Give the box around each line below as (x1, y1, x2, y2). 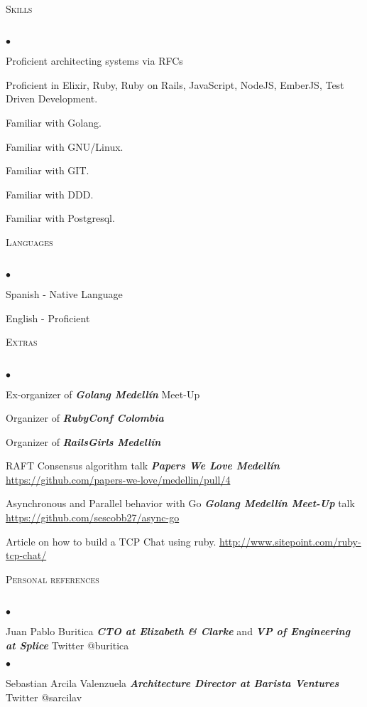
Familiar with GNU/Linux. (6, 139, 124, 154)
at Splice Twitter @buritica (6, 637, 129, 652)
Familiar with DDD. (6, 186, 94, 201)
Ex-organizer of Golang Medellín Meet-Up (6, 386, 200, 401)
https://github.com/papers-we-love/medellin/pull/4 (6, 472, 231, 487)
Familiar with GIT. (6, 163, 89, 178)
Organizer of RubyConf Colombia (6, 410, 164, 425)
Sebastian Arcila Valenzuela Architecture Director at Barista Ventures (6, 676, 339, 691)
